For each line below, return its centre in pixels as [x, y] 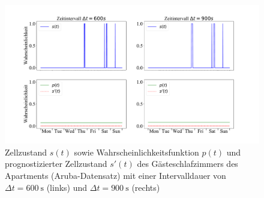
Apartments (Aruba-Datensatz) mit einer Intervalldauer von [115, 176]
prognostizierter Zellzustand [56, 164]
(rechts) [146, 187]
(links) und [67, 187]
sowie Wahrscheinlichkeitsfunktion [136, 152]
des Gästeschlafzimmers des [187, 164]
